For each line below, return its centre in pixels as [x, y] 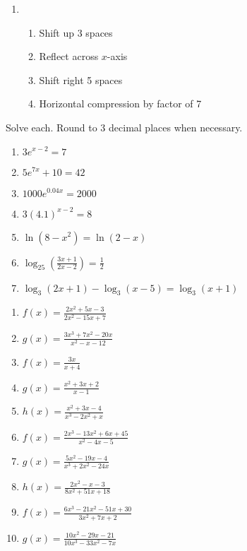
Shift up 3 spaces [76, 32]
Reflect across [69, 56]
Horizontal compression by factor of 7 [120, 103]
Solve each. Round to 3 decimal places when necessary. [124, 127]
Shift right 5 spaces [81, 79]
